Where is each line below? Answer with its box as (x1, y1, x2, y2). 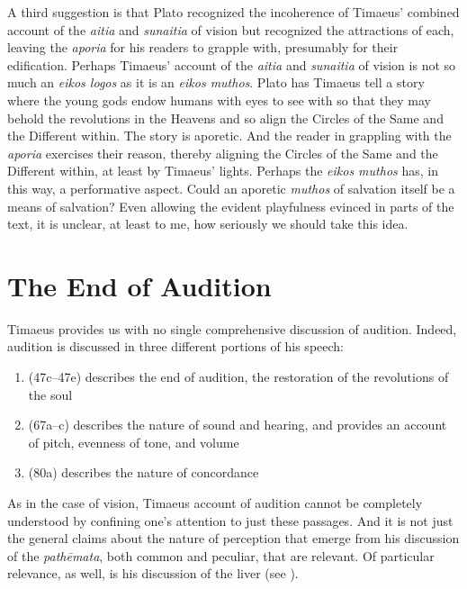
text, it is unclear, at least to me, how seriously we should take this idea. (7, 214, 409, 233)
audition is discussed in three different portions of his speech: (7, 337, 344, 356)
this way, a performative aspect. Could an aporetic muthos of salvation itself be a (7, 178, 455, 197)
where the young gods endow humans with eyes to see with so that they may (7, 90, 431, 109)
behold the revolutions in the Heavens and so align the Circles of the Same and (7, 108, 444, 127)
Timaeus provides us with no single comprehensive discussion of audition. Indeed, (7, 319, 457, 338)
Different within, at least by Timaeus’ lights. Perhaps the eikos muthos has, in (7, 161, 438, 180)
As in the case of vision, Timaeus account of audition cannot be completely (7, 494, 423, 512)
